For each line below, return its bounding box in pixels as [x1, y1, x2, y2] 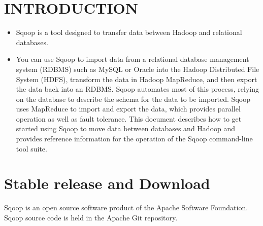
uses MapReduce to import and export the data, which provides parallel [16, 103, 241, 114]
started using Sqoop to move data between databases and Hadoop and [16, 123, 236, 134]
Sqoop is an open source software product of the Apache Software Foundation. [4, 202, 248, 213]
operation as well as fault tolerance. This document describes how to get [16, 113, 242, 124]
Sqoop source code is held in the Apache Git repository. [4, 212, 178, 222]
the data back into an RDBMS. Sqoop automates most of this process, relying [16, 84, 259, 94]
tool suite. [16, 143, 47, 154]
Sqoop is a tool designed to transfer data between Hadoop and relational [16, 27, 242, 37]
